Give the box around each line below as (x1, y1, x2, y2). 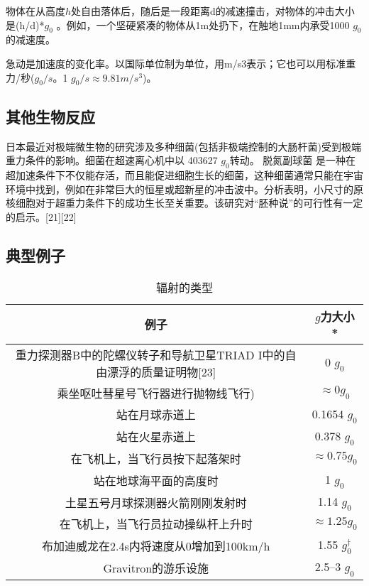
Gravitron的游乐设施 (103, 560, 209, 577)
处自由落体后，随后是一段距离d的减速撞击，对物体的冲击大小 (71, 4, 355, 18)
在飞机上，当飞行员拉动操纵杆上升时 (59, 516, 253, 533)
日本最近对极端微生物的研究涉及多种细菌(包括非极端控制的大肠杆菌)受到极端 (6, 139, 361, 153)
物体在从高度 (6, 4, 65, 18)
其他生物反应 (6, 105, 95, 127)
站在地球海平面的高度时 (93, 472, 219, 489)
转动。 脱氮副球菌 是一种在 (229, 153, 356, 168)
